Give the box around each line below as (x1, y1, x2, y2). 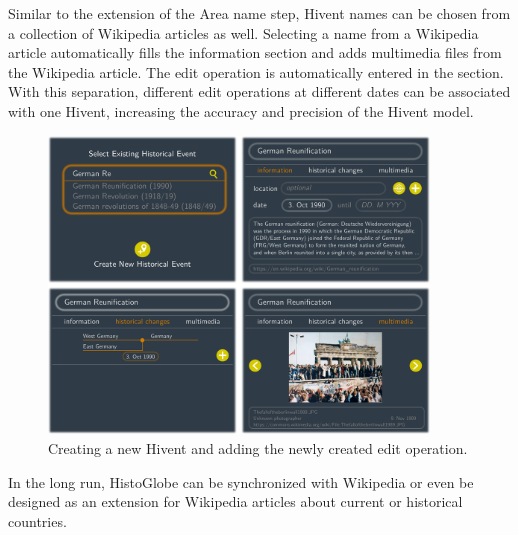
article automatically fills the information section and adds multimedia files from (8, 42, 502, 63)
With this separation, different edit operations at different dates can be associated (8, 81, 511, 102)
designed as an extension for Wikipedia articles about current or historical (8, 491, 463, 512)
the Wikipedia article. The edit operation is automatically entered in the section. (8, 61, 504, 82)
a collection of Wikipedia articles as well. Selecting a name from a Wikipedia (8, 22, 479, 43)
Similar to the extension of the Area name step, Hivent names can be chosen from (8, 3, 511, 23)
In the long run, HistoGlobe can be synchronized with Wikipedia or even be (8, 471, 474, 492)
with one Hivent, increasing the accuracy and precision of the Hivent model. (8, 100, 474, 121)
